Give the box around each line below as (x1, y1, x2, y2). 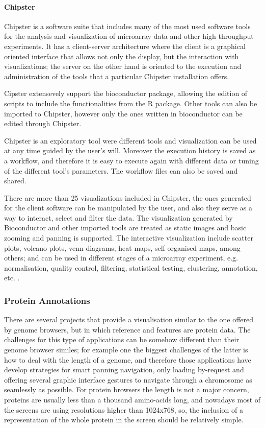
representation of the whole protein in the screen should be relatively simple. (4, 414, 244, 425)
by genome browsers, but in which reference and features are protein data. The (4, 324, 251, 335)
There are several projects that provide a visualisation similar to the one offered (4, 314, 254, 325)
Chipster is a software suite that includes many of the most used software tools (4, 20, 251, 31)
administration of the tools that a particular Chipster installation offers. (4, 70, 229, 81)
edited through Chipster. (4, 118, 82, 129)
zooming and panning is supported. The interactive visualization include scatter (4, 232, 253, 243)
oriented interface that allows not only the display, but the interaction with (4, 51, 239, 61)
